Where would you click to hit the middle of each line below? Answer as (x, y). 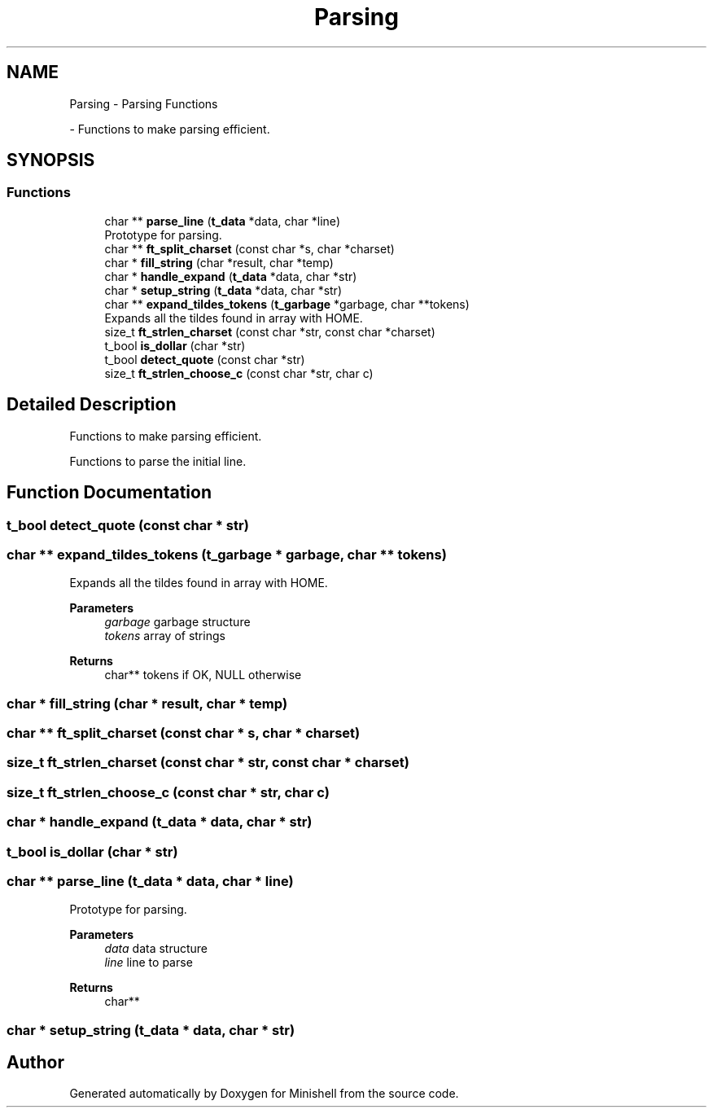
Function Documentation (109, 493)
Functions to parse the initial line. (158, 461)
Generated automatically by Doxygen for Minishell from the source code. (264, 1094)
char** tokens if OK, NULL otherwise (203, 675)
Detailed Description (92, 405)
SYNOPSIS (51, 160)
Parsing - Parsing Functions (144, 103)
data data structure (156, 949)
